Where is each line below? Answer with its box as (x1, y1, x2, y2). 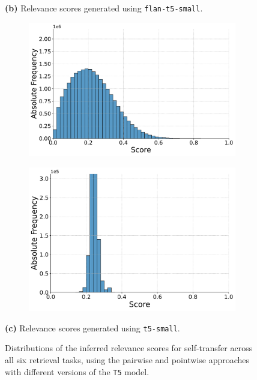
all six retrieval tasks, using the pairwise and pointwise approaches (5, 354, 250, 366)
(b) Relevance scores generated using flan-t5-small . (5, 2, 203, 14)
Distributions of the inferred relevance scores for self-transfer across (5, 342, 253, 354)
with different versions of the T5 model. (5, 365, 150, 378)
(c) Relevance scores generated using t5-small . (5, 321, 180, 334)
